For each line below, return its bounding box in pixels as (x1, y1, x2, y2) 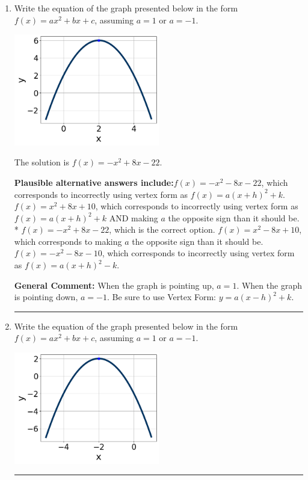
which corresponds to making (14, 235, 122, 247)
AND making (109, 211, 158, 224)
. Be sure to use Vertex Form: (106, 291, 216, 303)
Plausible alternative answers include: (14, 176, 174, 188)
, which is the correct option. (109, 223, 215, 236)
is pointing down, (14, 291, 78, 303)
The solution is (14, 156, 69, 168)
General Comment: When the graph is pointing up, (14, 278, 214, 291)
